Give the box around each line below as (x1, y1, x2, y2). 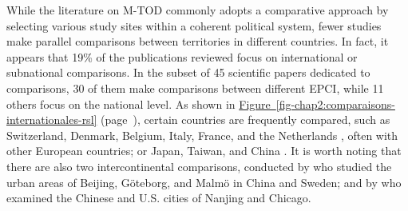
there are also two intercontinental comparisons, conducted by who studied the (6, 157, 392, 174)
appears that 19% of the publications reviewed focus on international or (6, 48, 358, 65)
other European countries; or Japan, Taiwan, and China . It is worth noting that (6, 142, 402, 159)
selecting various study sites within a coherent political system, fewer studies (6, 17, 382, 34)
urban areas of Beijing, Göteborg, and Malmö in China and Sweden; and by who (6, 173, 402, 190)
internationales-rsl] (6, 111, 97, 128)
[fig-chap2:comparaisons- (275, 95, 395, 112)
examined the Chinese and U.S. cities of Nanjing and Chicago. (6, 189, 311, 206)
